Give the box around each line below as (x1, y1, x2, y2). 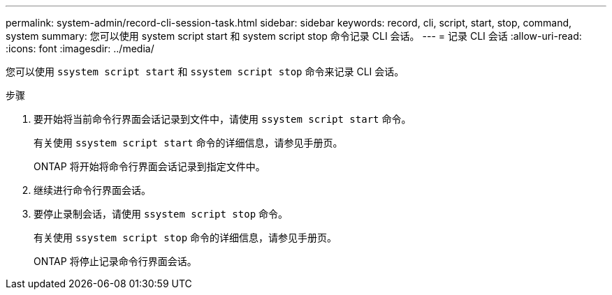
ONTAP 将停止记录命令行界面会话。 (34, 255, 197, 267)
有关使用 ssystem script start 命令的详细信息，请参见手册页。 (34, 137, 343, 149)
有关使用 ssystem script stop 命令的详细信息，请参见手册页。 (34, 232, 337, 243)
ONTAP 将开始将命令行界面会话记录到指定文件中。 (34, 160, 265, 172)
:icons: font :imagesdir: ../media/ (6, 43, 154, 54)
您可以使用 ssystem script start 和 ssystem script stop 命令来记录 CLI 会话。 (6, 66, 405, 77)
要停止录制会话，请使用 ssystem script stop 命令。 (34, 208, 289, 220)
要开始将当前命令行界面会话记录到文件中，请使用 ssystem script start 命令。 (34, 113, 411, 125)
